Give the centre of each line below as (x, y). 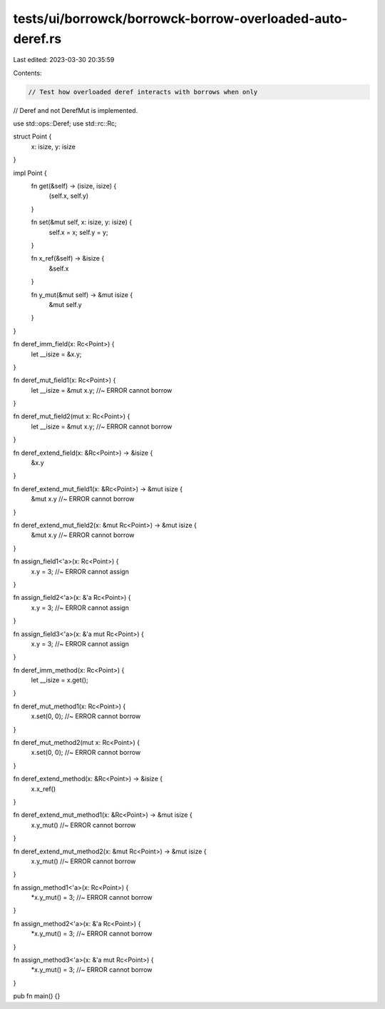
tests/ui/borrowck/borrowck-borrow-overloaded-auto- (180, 19)
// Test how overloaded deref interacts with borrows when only (143, 92)
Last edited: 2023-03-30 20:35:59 (64, 60)
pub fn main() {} (37, 996)
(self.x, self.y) (69, 196)
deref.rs (37, 39)
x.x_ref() (43, 788)
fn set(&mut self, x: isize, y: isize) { (82, 222)
